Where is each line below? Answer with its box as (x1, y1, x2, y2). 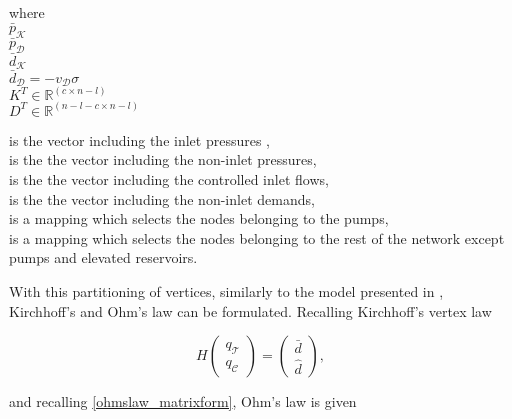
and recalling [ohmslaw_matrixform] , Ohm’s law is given (9, 391, 357, 412)
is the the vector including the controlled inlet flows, (9, 169, 329, 190)
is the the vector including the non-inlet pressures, (9, 149, 317, 170)
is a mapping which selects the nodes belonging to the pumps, (9, 208, 389, 229)
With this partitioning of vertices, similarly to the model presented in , (9, 281, 444, 301)
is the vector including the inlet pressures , (9, 129, 270, 150)
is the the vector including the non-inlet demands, (9, 188, 315, 209)
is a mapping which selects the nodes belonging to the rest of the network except (9, 227, 505, 248)
